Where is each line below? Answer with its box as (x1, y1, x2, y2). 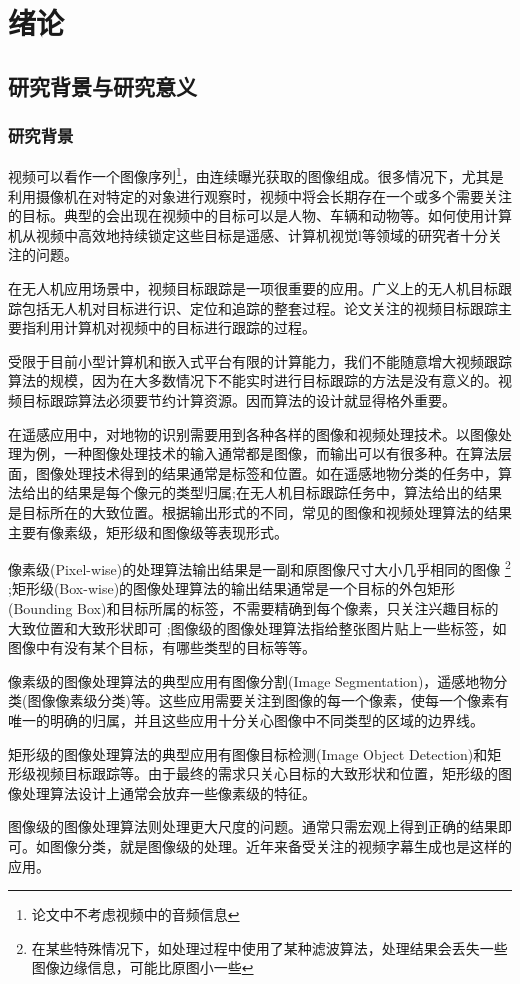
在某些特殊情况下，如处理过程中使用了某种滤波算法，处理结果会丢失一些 (31, 937, 508, 958)
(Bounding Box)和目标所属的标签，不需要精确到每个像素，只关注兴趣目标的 (8, 597, 499, 618)
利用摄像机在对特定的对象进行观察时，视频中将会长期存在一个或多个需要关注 (8, 185, 512, 206)
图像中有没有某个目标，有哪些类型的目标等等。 (8, 637, 316, 658)
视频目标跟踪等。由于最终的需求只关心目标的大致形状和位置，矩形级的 (35, 763, 498, 784)
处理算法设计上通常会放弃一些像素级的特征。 (21, 782, 316, 803)
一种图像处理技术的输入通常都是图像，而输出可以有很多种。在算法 (63, 443, 498, 464)
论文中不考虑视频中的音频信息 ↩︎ (31, 904, 240, 925)
